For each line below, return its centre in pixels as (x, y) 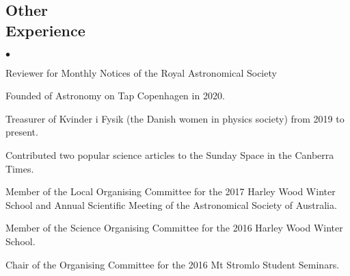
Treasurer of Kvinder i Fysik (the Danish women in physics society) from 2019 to (175, 118)
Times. (20, 168)
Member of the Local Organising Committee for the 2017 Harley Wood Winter (171, 191)
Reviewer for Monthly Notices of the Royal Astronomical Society (141, 72)
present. (22, 132)
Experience (45, 30)
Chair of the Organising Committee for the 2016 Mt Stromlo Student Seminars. (173, 264)
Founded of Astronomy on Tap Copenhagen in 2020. (115, 96)
